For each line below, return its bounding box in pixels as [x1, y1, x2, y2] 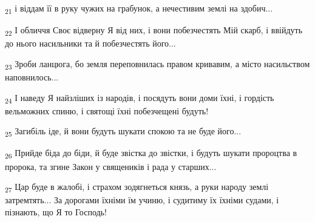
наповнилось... [5, 70, 59, 83]
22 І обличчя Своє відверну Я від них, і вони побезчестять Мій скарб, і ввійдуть [5, 24, 303, 38]
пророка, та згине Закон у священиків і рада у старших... [5, 160, 217, 172]
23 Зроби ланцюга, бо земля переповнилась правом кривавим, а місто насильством [5, 57, 310, 71]
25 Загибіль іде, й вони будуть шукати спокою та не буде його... [5, 125, 242, 139]
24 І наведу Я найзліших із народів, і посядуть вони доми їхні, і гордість [5, 91, 274, 105]
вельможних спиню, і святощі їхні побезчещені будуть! [5, 104, 209, 117]
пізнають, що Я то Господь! [5, 205, 107, 218]
